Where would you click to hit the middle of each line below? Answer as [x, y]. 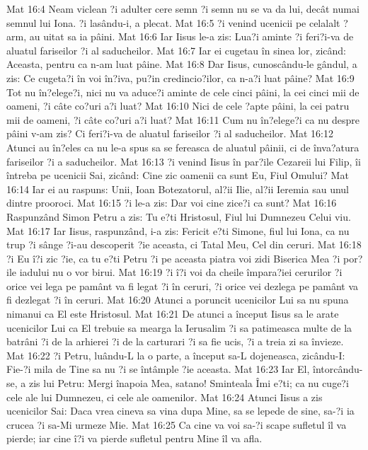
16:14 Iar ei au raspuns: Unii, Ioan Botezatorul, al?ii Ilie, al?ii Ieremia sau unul [178, 189]
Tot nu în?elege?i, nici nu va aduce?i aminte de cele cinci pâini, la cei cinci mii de [183, 92]
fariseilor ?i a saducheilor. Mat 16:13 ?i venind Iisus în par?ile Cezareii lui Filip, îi [184, 161]
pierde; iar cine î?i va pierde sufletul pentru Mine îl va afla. [134, 438]
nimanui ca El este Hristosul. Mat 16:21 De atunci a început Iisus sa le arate [173, 314]
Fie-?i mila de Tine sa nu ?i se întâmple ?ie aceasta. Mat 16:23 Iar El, [158, 369]
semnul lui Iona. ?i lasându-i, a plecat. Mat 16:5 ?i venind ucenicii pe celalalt [173, 22]
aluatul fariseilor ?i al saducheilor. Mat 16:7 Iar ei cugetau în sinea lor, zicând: [176, 50]
